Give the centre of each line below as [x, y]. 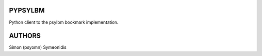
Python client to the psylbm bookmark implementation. [64, 22]
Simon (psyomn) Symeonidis [38, 47]
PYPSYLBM [27, 10]
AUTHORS [25, 36]
